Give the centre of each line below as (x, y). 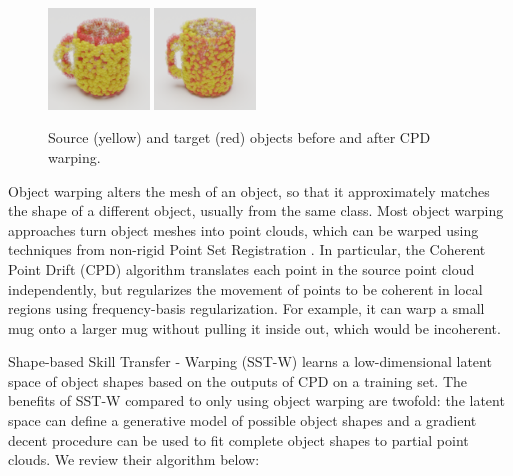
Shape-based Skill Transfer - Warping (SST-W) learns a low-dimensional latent (250, 361)
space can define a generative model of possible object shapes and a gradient (242, 420)
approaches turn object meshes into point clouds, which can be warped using (243, 229)
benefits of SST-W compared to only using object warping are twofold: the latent (256, 400)
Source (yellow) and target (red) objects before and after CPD (239, 137)
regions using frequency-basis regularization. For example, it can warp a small (246, 308)
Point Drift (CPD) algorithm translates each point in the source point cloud (241, 268)
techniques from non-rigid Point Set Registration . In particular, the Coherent (247, 249)
